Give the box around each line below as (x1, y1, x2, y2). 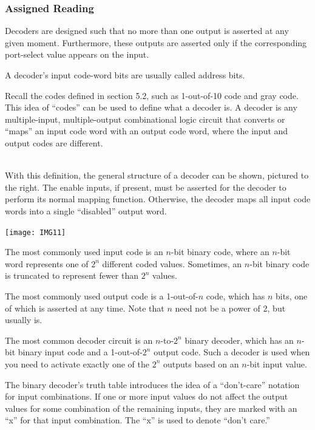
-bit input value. (246, 357, 307, 370)
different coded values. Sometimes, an (102, 257, 242, 270)
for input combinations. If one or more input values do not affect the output (5, 390, 288, 403)
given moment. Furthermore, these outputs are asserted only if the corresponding (5, 36, 307, 49)
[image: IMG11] (5, 228, 66, 237)
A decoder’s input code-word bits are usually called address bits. (5, 69, 245, 81)
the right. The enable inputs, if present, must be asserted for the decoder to (5, 180, 286, 193)
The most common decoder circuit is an (5, 333, 153, 346)
